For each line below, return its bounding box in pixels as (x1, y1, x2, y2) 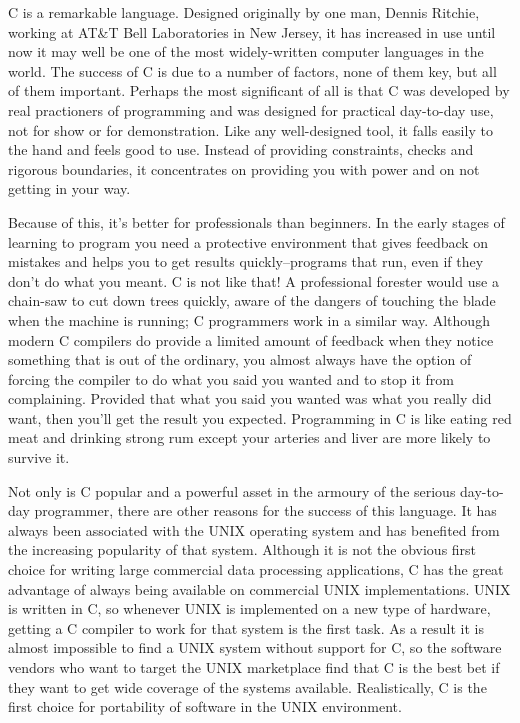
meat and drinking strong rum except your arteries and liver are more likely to (8, 427, 491, 448)
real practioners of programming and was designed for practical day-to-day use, (8, 99, 494, 120)
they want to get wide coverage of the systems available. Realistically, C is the (8, 676, 487, 697)
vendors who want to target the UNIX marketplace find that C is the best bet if (8, 657, 500, 677)
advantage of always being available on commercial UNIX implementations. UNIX (8, 578, 511, 599)
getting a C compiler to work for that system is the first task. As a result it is (8, 617, 484, 638)
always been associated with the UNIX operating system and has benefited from (8, 519, 500, 540)
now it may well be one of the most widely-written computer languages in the (8, 41, 484, 62)
